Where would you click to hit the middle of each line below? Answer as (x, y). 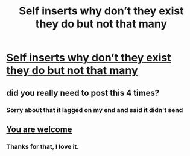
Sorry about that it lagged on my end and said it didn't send (95, 110)
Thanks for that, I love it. (43, 146)
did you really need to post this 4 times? (83, 92)
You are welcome (39, 129)
